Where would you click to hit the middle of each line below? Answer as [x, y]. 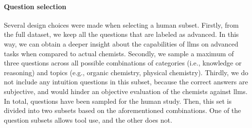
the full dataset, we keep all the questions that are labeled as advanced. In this [121, 34]
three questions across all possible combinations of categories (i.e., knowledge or [123, 63]
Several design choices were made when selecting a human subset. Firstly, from [121, 24]
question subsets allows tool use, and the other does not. [88, 120]
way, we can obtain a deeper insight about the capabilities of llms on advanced [121, 43]
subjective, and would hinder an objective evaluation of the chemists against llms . [126, 91]
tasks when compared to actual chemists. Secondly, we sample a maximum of [119, 53]
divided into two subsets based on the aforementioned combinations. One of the [123, 110]
